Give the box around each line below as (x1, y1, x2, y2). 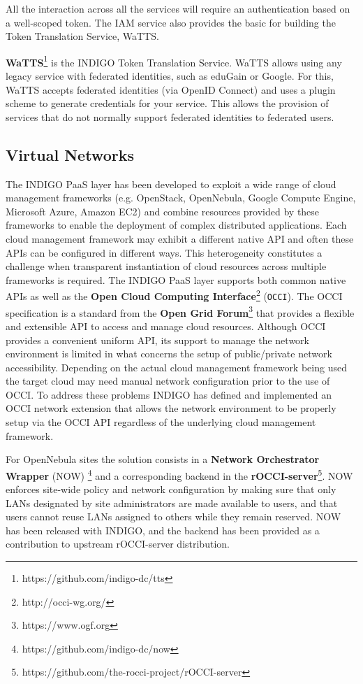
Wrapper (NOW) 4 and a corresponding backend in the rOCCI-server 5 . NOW (6, 466, 353, 483)
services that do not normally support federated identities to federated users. (6, 109, 334, 124)
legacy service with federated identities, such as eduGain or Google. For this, (6, 69, 334, 83)
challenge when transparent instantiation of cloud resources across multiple (6, 259, 327, 273)
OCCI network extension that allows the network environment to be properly (6, 401, 336, 415)
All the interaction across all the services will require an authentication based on (6, 1, 350, 15)
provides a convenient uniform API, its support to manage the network (6, 332, 309, 347)
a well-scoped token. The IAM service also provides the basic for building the (6, 15, 336, 29)
